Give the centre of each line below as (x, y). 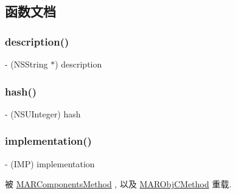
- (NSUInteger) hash (43, 113)
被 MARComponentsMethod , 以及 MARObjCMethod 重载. (118, 184)
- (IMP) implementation (50, 163)
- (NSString (26, 64)
